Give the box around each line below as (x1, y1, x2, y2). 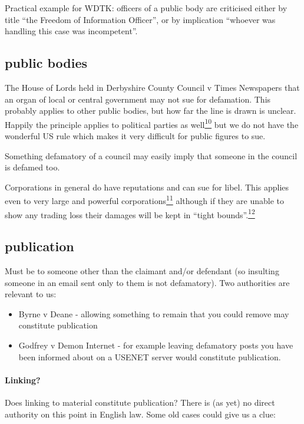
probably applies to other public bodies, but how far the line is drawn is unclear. (5, 104, 296, 117)
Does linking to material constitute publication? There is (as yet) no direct (5, 396, 275, 409)
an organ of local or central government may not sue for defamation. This (5, 93, 271, 105)
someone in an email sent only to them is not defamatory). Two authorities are (5, 276, 290, 288)
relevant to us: (5, 288, 57, 300)
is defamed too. (5, 161, 60, 173)
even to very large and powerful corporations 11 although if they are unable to (5, 193, 285, 207)
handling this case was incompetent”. (5, 25, 138, 37)
